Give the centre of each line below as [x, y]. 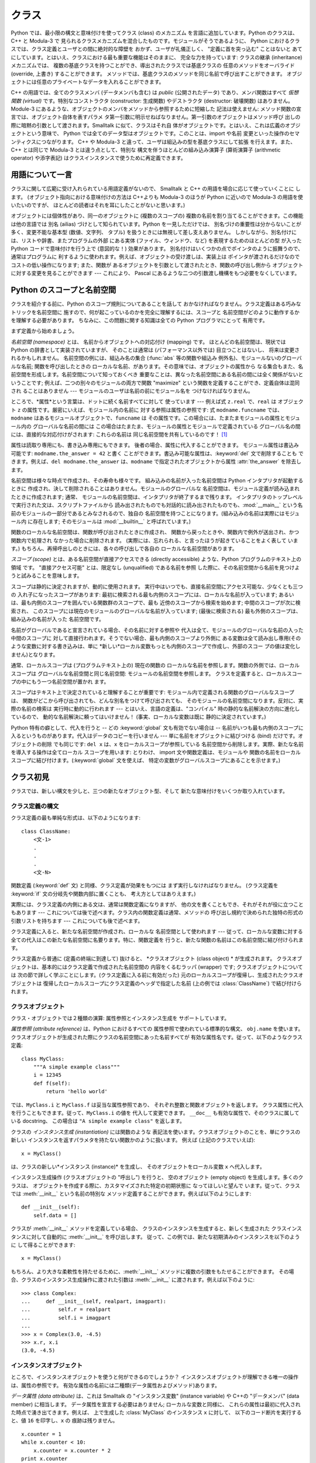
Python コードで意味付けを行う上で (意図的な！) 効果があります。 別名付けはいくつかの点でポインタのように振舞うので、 [157, 249]
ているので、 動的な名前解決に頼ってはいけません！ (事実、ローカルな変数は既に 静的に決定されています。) [138, 717]
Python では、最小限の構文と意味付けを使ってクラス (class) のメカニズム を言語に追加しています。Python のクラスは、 [154, 33]
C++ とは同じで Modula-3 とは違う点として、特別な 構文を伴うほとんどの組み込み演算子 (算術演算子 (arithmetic [146, 150]
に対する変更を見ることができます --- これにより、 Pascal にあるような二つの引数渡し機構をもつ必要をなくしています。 [155, 273]
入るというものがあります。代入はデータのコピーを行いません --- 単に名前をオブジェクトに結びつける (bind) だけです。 [154, 736]
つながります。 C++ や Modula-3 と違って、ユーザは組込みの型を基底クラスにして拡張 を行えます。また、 [169, 142]
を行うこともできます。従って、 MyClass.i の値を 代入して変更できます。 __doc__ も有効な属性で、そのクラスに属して [155, 1112]
